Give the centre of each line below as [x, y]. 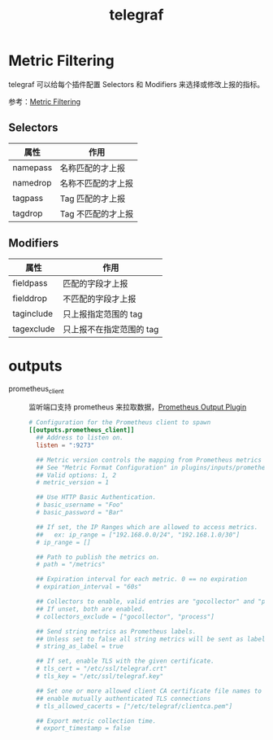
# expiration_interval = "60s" [89, 587]
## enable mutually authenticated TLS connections [123, 698]
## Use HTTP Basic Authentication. [96, 497]
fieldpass [30, 282]
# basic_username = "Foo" [80, 505]
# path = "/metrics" [71, 565]
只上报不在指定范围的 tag [111, 329]
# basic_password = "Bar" [80, 513]
